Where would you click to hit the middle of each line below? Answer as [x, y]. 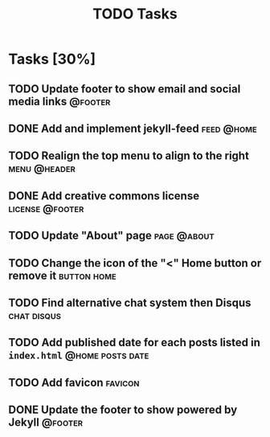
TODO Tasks [135, 14]
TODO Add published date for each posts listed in [135, 343]
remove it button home [62, 275]
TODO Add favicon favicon [74, 382]
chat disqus [35, 315]
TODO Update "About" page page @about [111, 236]
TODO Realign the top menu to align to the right [129, 156]
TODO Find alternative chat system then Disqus [130, 302]
